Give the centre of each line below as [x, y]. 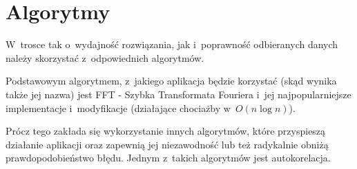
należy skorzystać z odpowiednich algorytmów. [105, 57]
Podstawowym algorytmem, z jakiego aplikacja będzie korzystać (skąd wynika [171, 81]
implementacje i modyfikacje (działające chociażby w [118, 108]
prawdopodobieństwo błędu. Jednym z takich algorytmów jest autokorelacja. [168, 158]
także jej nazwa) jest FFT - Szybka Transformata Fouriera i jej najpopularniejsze [178, 94]
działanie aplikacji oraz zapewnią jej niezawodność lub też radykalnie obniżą [167, 144]
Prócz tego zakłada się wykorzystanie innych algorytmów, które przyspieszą [166, 131]
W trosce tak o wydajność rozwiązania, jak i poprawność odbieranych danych [172, 44]
